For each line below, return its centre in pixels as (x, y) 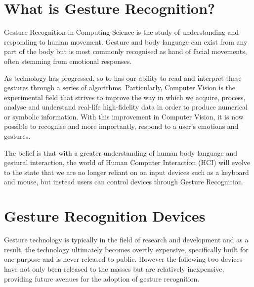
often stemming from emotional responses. (68, 61)
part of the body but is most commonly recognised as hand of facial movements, (126, 51)
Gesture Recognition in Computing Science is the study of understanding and (122, 32)
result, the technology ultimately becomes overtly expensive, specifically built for (126, 249)
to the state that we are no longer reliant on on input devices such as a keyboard (127, 172)
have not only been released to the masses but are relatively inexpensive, (114, 268)
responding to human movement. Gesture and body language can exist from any (126, 41)
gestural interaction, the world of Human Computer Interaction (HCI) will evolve (127, 162)
